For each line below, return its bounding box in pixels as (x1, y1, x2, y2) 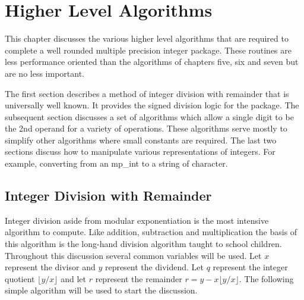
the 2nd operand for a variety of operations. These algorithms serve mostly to (5, 122, 287, 135)
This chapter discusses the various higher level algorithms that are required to (5, 32, 289, 45)
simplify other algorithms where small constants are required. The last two (5, 133, 277, 146)
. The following (239, 272, 294, 285)
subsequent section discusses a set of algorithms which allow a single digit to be (5, 110, 294, 123)
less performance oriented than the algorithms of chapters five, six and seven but (5, 55, 299, 68)
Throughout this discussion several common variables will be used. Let (5, 249, 262, 261)
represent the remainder (95, 272, 182, 285)
